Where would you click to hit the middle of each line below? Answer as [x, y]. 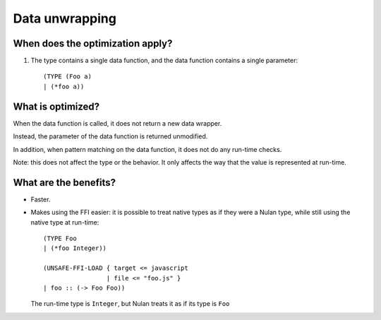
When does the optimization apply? [93, 43]
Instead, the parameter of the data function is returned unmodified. [110, 136]
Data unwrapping [65, 18]
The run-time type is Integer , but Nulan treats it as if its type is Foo [130, 304]
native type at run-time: [65, 222]
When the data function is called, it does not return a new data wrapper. [117, 123]
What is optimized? [56, 106]
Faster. [41, 199]
